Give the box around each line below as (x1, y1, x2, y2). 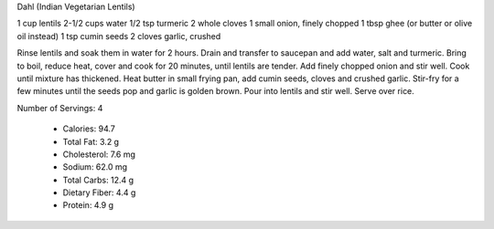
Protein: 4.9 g (62, 200, 114, 211)
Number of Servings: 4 (16, 102, 103, 113)
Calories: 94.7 (62, 123, 116, 134)
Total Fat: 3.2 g (62, 136, 119, 147)
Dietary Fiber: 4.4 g (62, 187, 136, 198)
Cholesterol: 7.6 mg (62, 149, 136, 160)
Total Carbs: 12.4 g (62, 174, 134, 185)
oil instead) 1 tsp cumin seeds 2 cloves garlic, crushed (16, 30, 221, 41)
